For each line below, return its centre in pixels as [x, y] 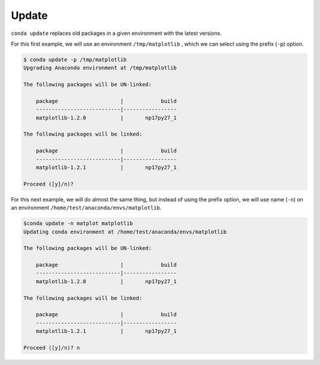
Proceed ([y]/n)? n [52, 348]
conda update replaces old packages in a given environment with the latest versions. [116, 33]
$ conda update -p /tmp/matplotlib [75, 60]
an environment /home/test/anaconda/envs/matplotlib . [86, 208]
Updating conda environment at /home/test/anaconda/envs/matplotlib [125, 232]
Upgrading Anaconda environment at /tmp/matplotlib [100, 68]
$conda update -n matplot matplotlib [78, 223]
